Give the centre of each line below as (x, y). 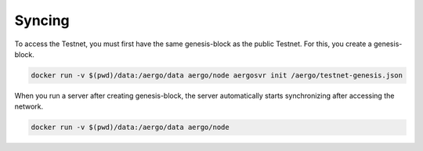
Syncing (42, 20)
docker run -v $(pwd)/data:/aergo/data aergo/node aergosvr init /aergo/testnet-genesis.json (217, 75)
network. (29, 106)
